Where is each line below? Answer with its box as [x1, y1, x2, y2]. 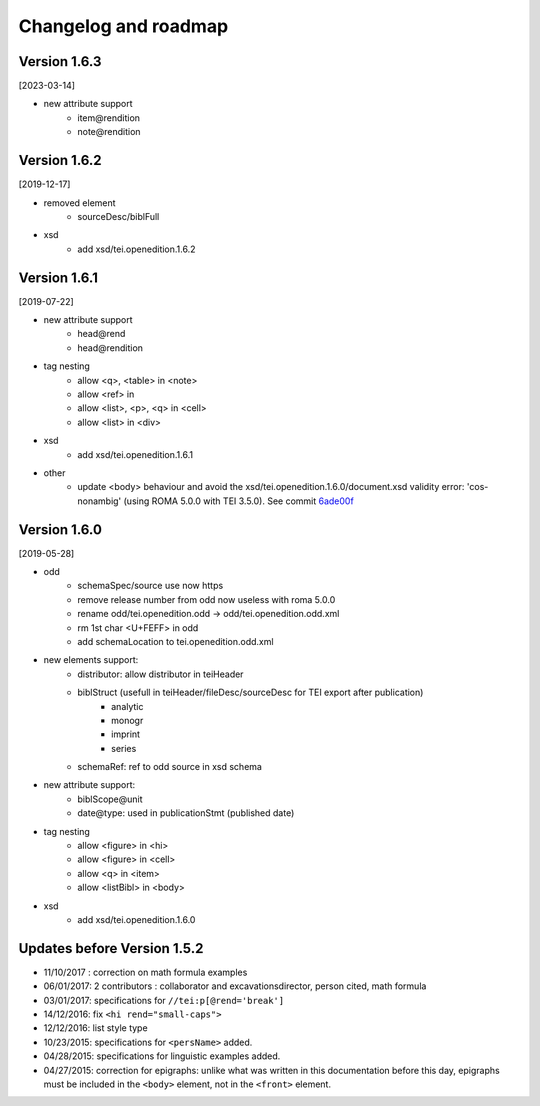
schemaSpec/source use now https [77, 580, 224, 592]
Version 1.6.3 [18, 53, 102, 70]
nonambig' [77, 495, 122, 507]
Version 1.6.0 [18, 521, 102, 538]
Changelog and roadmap [18, 15, 229, 37]
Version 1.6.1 [18, 269, 99, 286]
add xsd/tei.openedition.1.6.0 [77, 913, 196, 925]
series [111, 742, 137, 754]
